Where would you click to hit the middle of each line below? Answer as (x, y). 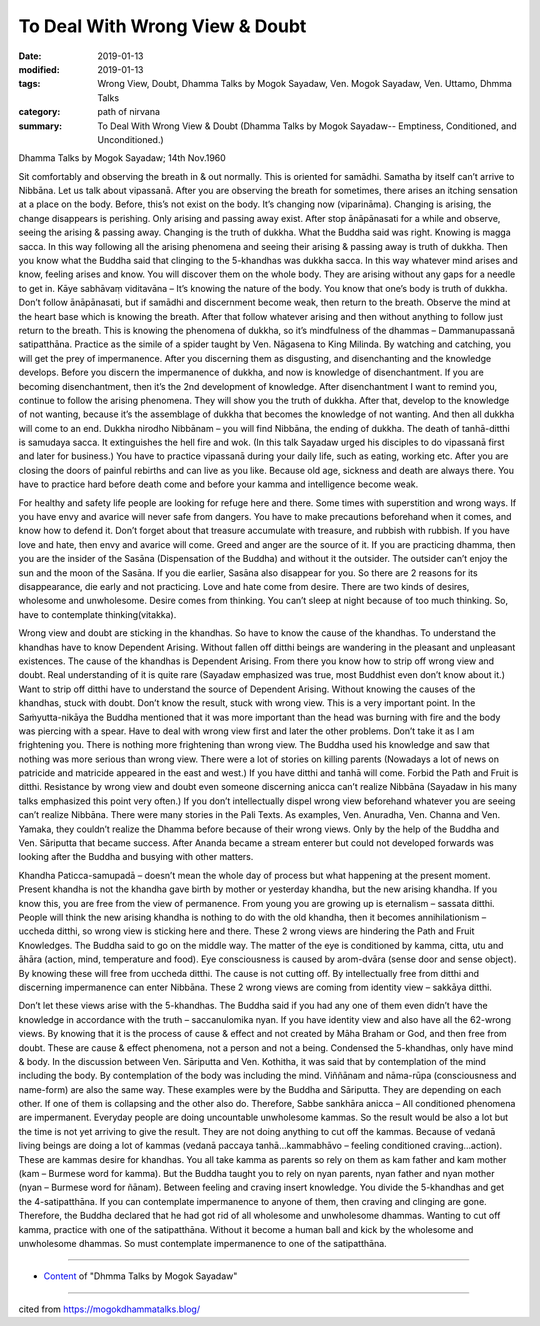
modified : (39, 69)
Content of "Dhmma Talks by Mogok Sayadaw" (140, 1276)
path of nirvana (128, 112)
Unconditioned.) (130, 139)
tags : (29, 84)
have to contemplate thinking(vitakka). (97, 614)
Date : (30, 56)
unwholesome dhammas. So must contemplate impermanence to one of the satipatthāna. (202, 1243)
